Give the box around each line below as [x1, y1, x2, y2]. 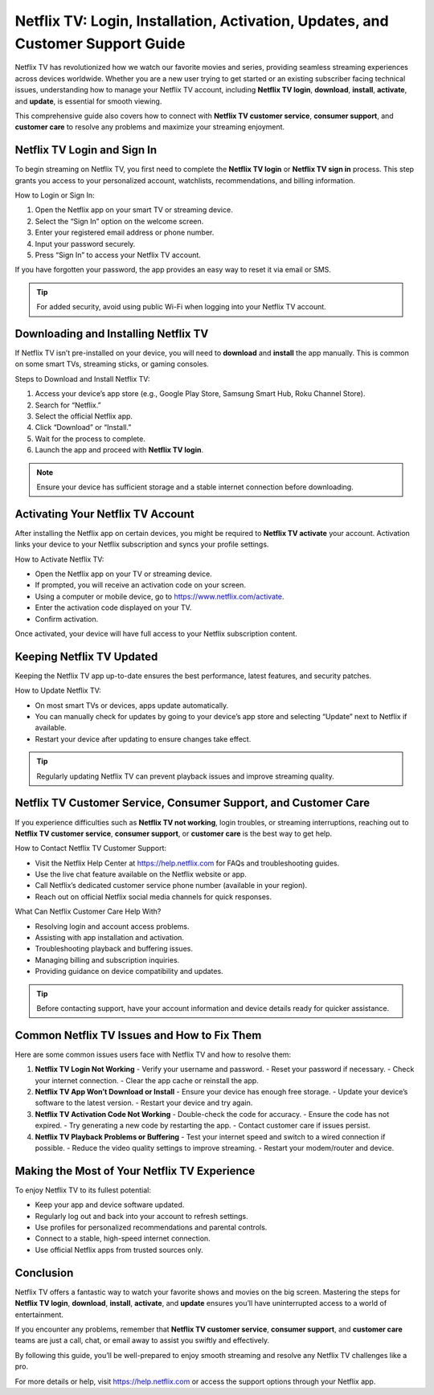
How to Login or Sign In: [14, 190, 96, 200]
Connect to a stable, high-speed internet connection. [35, 1233, 211, 1243]
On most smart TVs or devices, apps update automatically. [35, 700, 229, 710]
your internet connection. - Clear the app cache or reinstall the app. [35, 1075, 259, 1085]
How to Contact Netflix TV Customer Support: [14, 844, 167, 853]
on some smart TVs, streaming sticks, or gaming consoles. [14, 359, 209, 369]
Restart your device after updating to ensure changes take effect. [35, 734, 252, 743]
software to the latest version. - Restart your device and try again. [35, 1098, 253, 1108]
